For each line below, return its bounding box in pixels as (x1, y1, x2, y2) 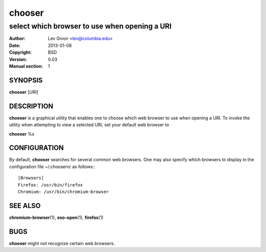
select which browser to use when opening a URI (9, 22, 172, 31)
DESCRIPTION (9, 102, 54, 110)
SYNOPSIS (9, 76, 43, 84)
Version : (9, 56, 27, 62)
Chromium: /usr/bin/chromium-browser (18, 189, 109, 195)
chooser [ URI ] (9, 89, 38, 95)
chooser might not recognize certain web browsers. (9, 240, 115, 246)
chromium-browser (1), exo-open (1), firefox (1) (9, 215, 103, 220)
